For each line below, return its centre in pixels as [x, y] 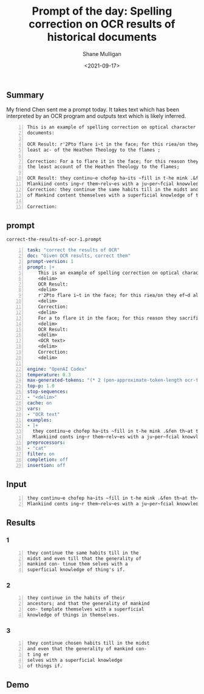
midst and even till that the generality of [84, 558]
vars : [34, 408]
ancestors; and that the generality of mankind [88, 604]
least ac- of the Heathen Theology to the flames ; [94, 150]
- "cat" [37, 448]
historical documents [102, 37]
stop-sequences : [48, 392]
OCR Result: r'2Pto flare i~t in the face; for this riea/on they [113, 144]
